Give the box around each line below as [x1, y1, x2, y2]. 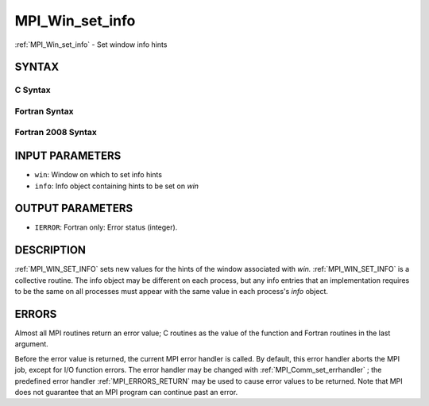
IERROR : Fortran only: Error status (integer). [34, 222, 178, 232]
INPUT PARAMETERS [14, 149, 122, 163]
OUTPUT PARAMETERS [14, 202, 133, 215]
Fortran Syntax [14, 106, 74, 117]
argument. [14, 339, 49, 349]
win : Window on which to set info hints [34, 170, 163, 180]
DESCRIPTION [14, 243, 87, 257]
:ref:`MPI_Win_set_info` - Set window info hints [14, 40, 168, 49]
